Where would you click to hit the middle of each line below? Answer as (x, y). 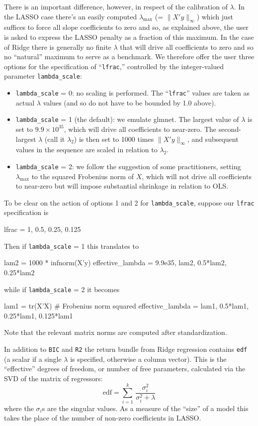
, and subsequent (213, 139)
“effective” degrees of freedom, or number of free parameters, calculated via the (125, 369)
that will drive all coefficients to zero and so (187, 47)
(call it (55, 139)
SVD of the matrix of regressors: (53, 378)
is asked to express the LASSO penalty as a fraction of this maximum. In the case (129, 37)
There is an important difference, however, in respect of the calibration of (116, 6)
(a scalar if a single (33, 359)
